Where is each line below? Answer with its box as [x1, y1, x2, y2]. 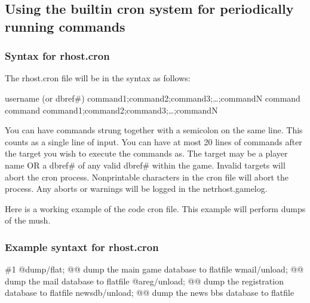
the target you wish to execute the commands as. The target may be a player [5, 147, 288, 160]
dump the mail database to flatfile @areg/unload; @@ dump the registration [5, 274, 284, 287]
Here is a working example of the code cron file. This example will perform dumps [5, 202, 306, 215]
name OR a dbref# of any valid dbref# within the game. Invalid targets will [5, 158, 286, 171]
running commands [5, 17, 125, 35]
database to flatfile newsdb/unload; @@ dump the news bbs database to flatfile [5, 286, 294, 299]
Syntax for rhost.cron [5, 48, 110, 63]
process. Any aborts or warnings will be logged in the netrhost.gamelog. [5, 182, 268, 195]
